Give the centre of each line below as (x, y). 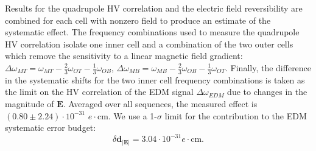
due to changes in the (267, 92)
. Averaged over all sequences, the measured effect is (160, 103)
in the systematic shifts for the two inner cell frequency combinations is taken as (155, 79)
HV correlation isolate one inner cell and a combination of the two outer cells (149, 44)
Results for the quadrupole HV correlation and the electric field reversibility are (154, 8)
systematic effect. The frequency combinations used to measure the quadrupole (152, 32)
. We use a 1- (132, 115)
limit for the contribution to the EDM (236, 115)
